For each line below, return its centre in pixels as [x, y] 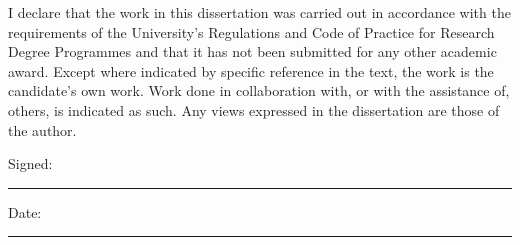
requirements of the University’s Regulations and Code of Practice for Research [251, 31]
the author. [42, 129]
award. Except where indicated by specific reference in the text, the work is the [251, 70]
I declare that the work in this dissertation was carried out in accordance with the [259, 12]
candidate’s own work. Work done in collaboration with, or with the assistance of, [259, 90]
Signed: [30, 163]
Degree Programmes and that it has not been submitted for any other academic [252, 51]
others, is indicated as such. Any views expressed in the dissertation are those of [254, 109]
